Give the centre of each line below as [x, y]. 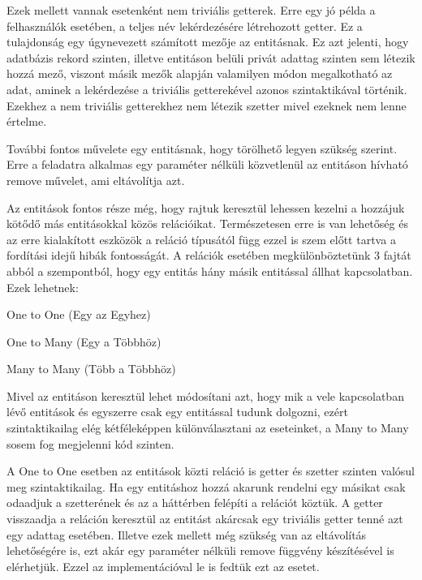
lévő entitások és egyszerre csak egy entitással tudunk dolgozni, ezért [177, 412]
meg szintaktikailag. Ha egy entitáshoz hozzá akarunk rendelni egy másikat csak [206, 486]
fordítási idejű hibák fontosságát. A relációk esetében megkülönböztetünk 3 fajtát [209, 255]
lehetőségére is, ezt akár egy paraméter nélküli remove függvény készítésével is [200, 550]
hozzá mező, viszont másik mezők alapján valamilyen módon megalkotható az [200, 73]
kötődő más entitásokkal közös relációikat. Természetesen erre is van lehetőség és [207, 223]
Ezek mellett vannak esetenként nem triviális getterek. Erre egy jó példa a [191, 10]
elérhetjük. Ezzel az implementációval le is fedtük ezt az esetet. [163, 566]
